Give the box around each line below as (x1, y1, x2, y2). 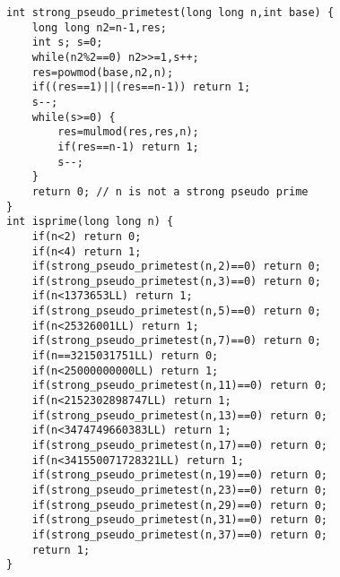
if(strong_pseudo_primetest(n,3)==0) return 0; (31, 274, 321, 288)
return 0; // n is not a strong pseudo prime (31, 185, 309, 198)
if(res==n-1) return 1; (57, 140, 199, 153)
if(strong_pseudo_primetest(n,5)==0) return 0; (31, 305, 321, 318)
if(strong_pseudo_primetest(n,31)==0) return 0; (31, 513, 327, 527)
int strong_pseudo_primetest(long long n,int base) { (6, 6, 335, 19)
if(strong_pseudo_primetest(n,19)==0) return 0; (31, 469, 327, 482)
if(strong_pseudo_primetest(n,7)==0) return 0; (31, 334, 321, 348)
